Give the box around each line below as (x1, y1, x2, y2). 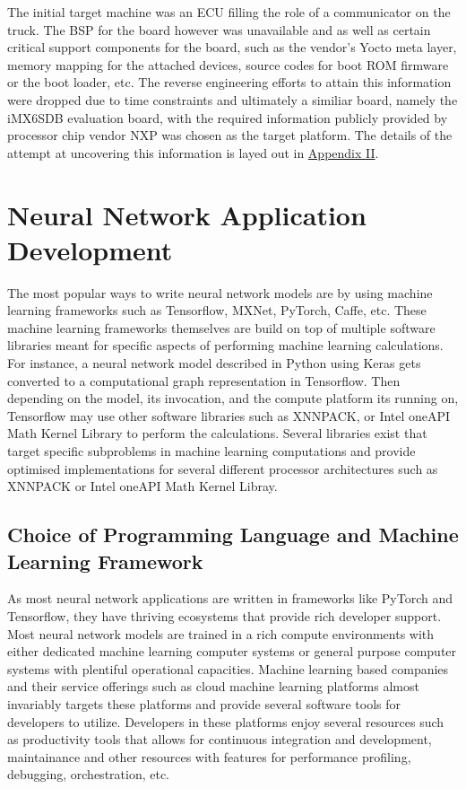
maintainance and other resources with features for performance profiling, (7, 747, 411, 766)
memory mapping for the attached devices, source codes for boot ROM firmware (7, 55, 449, 74)
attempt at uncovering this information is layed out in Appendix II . (7, 143, 379, 162)
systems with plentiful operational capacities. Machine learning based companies (7, 659, 449, 678)
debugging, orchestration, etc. (7, 765, 170, 784)
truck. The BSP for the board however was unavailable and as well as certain (7, 20, 431, 39)
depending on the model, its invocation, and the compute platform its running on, (7, 389, 459, 408)
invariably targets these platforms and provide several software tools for (7, 694, 401, 713)
